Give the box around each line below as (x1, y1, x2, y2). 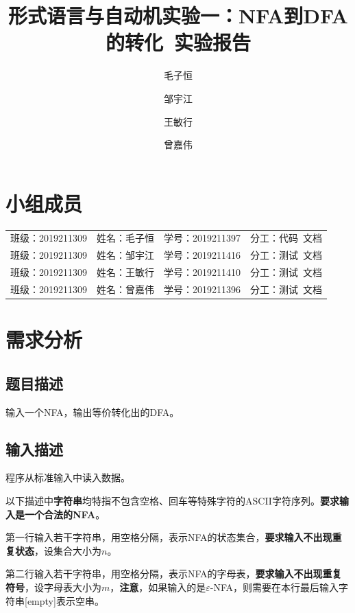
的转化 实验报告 (105, 28, 252, 56)
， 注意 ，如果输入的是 (110, 579, 206, 594)
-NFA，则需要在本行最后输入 (210, 579, 339, 594)
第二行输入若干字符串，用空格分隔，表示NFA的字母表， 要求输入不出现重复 (5, 566, 342, 581)
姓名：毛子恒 (97, 231, 154, 245)
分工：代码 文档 (250, 231, 322, 245)
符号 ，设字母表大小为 (5, 579, 101, 594)
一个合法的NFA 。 (24, 507, 106, 521)
